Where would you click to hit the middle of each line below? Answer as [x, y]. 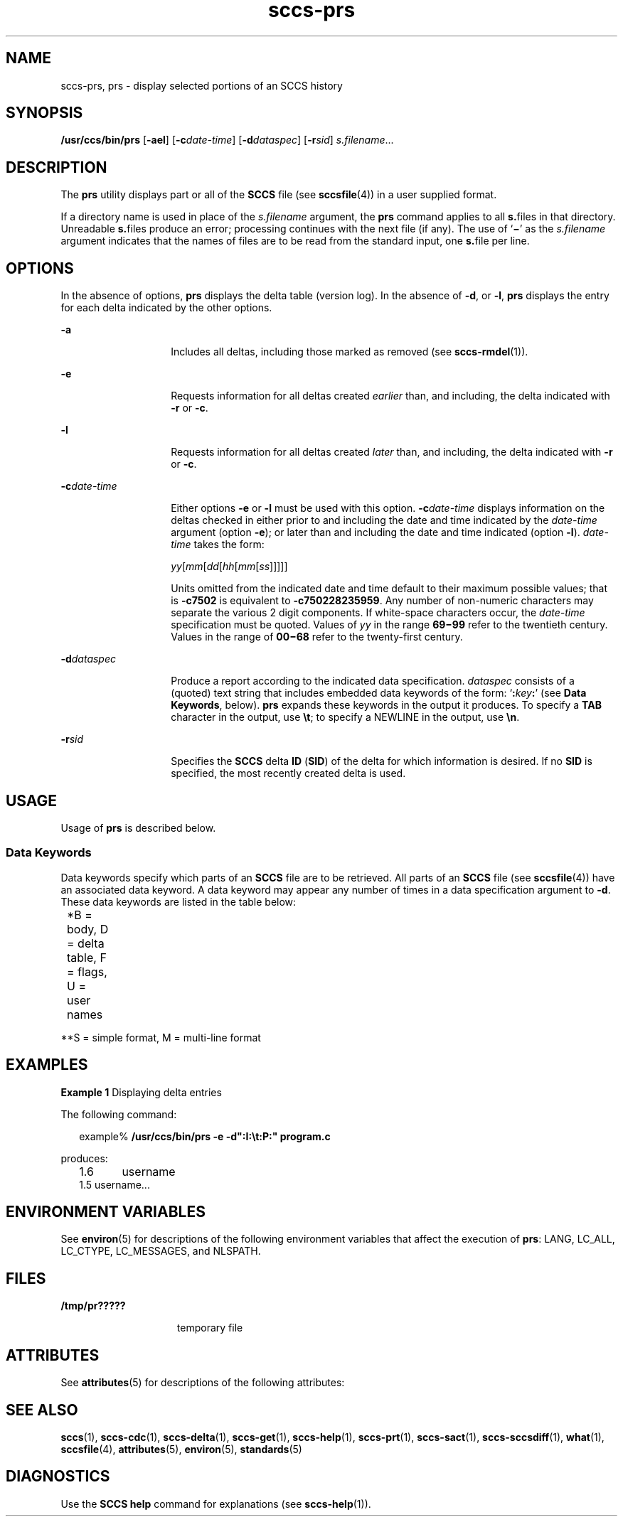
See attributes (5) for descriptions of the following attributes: [203, 1383]
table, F [87, 957]
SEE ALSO [42, 1410]
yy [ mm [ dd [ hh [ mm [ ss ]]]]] [229, 567]
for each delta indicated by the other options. [166, 308]
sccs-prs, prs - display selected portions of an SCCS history [202, 85]
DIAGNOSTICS [58, 1477]
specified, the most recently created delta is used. [288, 773]
